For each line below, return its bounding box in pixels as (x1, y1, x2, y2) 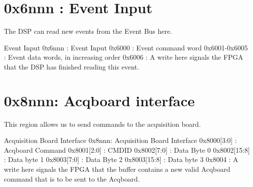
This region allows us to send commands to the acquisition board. (4, 118, 201, 129)
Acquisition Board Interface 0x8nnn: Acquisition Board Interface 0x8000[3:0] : (4, 135, 237, 145)
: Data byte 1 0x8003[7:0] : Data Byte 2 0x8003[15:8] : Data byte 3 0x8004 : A (4, 154, 238, 164)
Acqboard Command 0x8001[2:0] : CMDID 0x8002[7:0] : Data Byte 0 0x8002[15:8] (4, 144, 250, 155)
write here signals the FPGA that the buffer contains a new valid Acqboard (4, 164, 231, 174)
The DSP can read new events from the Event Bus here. (4, 26, 172, 36)
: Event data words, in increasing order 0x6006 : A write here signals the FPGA (4, 52, 243, 62)
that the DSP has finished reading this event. (4, 61, 139, 71)
